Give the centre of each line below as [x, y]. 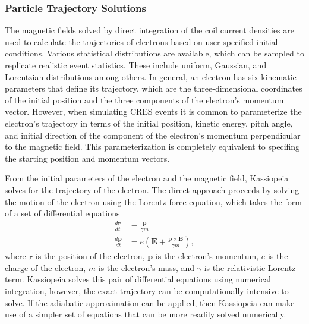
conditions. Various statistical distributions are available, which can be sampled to [154, 53]
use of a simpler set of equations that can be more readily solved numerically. [146, 314]
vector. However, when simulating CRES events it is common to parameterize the [153, 111]
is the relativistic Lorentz [250, 267]
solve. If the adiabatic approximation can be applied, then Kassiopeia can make [150, 302]
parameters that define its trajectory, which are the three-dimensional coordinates [154, 88]
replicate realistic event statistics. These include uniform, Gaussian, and [136, 65]
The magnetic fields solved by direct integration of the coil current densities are [149, 30]
